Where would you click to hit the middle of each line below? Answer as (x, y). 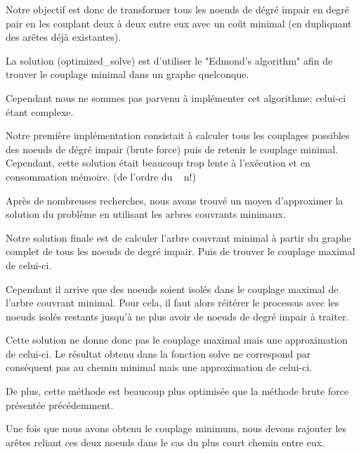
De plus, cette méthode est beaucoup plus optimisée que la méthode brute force (177, 391)
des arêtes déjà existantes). (64, 37)
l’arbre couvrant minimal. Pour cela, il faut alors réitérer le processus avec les (172, 303)
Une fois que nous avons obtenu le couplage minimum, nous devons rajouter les (176, 428)
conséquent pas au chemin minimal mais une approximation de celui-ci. (159, 367)
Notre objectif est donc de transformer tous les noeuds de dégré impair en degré (178, 9)
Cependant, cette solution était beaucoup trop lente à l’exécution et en (158, 163)
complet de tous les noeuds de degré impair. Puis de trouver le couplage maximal (180, 251)
